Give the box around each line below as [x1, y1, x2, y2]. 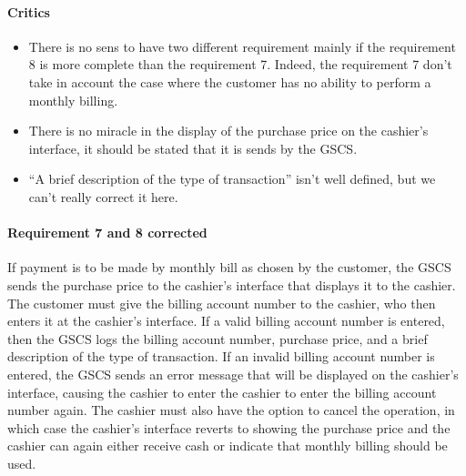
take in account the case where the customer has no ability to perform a [28, 72, 431, 91]
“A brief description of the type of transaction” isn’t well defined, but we [28, 169, 436, 188]
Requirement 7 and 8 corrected [7, 223, 208, 242]
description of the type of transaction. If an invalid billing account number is [7, 347, 435, 366]
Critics [7, 2, 50, 21]
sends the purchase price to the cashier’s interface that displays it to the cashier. [7, 275, 456, 294]
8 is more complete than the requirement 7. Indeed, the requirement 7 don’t [28, 55, 452, 74]
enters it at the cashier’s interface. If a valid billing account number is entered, [7, 311, 445, 330]
